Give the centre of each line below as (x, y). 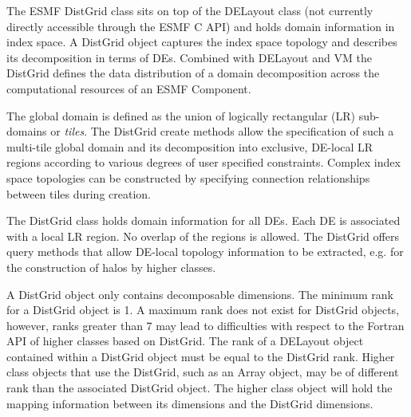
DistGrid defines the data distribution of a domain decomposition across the (193, 73)
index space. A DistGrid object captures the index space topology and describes (202, 42)
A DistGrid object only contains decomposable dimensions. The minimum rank (200, 294)
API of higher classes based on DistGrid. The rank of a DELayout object (185, 341)
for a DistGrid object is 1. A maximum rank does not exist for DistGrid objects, (203, 310)
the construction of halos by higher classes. (111, 267)
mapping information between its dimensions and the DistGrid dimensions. (190, 403)
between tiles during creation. (79, 193)
